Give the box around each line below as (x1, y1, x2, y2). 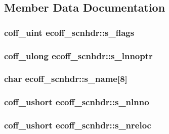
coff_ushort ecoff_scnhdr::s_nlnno (4, 96, 149, 108)
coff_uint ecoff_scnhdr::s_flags (4, 26, 135, 38)
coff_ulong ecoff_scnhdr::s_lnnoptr (4, 49, 153, 62)
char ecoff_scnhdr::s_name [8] (4, 72, 128, 85)
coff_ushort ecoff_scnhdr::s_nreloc (4, 119, 151, 131)
